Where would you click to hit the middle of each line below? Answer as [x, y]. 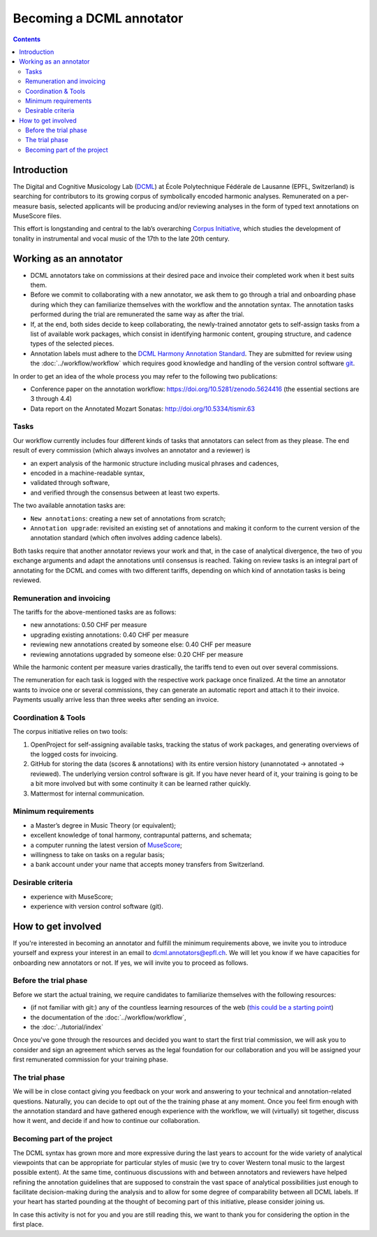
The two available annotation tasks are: [69, 506]
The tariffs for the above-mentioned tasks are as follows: [95, 612]
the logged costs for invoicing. [74, 754]
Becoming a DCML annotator [98, 18]
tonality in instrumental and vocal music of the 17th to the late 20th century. [121, 239]
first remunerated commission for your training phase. [90, 1059]
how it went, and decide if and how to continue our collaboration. [106, 1121]
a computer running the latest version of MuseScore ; [106, 845]
